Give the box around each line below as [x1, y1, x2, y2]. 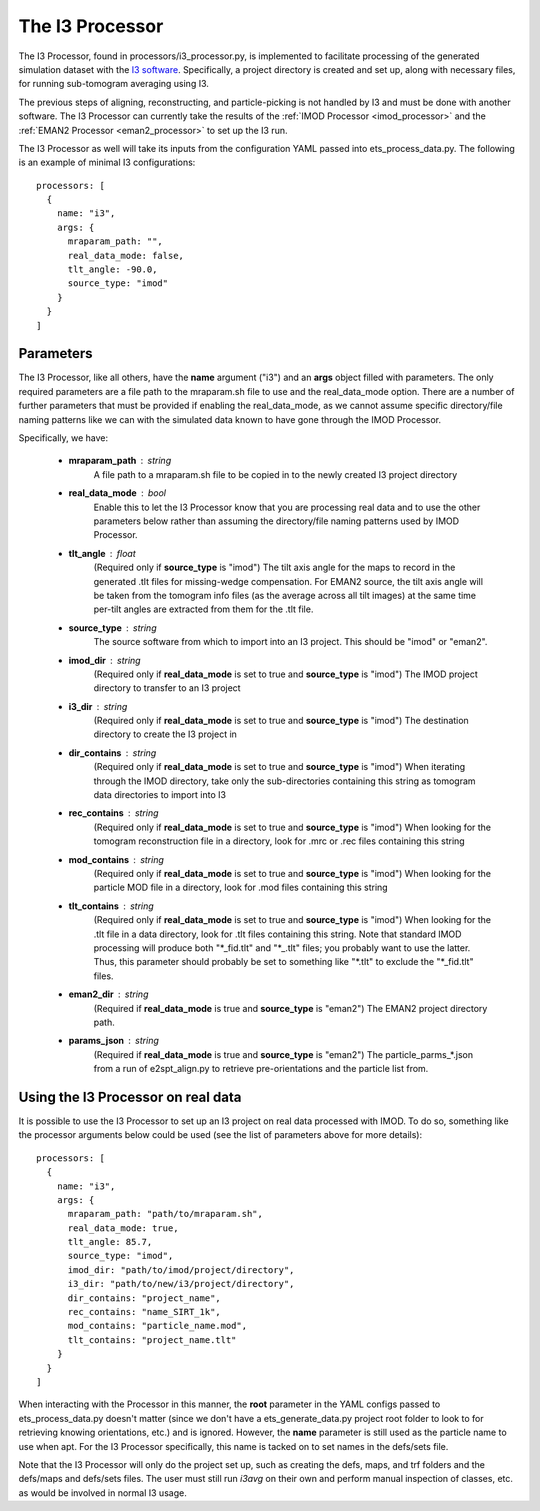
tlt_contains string [68, 900, 154, 912]
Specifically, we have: [18, 432, 109, 444]
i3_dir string [68, 700, 128, 712]
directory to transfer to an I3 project [93, 682, 241, 694]
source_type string [68, 621, 157, 634]
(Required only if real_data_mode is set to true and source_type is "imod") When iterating [93, 761, 466, 773]
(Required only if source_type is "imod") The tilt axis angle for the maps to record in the [93, 561, 456, 574]
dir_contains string [68, 746, 157, 759]
